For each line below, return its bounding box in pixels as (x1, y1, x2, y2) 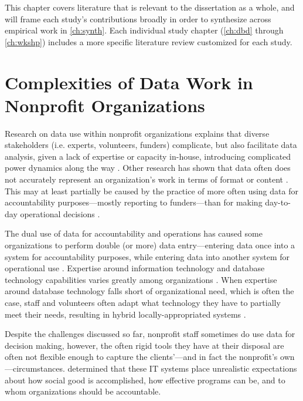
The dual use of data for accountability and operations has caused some (5, 227, 263, 240)
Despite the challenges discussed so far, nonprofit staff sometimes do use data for (5, 328, 295, 340)
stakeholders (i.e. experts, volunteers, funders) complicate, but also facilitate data (5, 139, 297, 151)
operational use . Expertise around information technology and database (5, 262, 265, 274)
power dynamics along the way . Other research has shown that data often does (5, 161, 291, 174)
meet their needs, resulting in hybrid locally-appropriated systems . (5, 308, 246, 320)
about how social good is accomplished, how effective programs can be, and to (5, 373, 285, 386)
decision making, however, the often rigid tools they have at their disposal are (5, 339, 284, 351)
